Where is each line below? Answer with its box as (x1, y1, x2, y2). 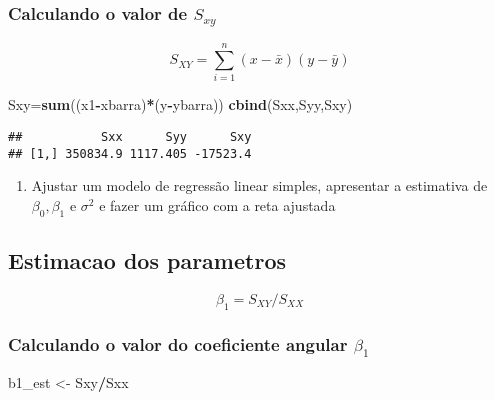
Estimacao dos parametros (8, 245, 286, 276)
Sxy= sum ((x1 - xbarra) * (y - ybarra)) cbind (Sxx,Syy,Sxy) (8, 94, 353, 115)
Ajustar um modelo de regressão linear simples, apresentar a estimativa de (31, 175, 488, 196)
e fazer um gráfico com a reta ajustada (99, 194, 336, 215)
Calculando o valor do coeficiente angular (8, 331, 348, 356)
